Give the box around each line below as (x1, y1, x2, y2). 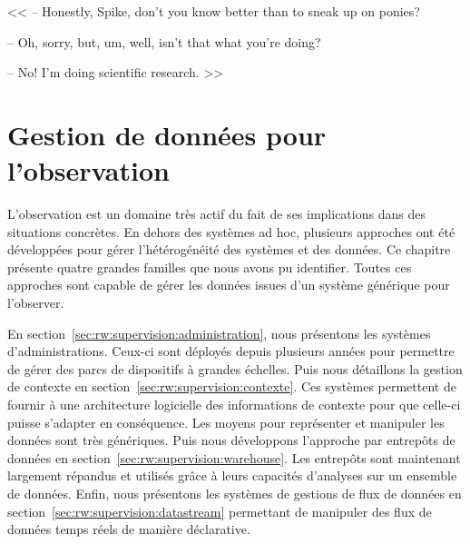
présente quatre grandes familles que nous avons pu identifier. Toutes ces (7, 257, 412, 276)
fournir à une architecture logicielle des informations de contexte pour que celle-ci (7, 395, 461, 414)
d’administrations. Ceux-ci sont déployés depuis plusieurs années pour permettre (7, 341, 455, 361)
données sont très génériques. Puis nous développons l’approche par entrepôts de (7, 430, 455, 450)
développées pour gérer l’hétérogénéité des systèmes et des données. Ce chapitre (7, 240, 451, 259)
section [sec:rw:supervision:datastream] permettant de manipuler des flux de (7, 501, 432, 520)
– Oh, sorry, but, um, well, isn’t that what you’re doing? (7, 32, 321, 51)
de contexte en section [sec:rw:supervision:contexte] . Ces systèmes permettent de (7, 377, 456, 396)
